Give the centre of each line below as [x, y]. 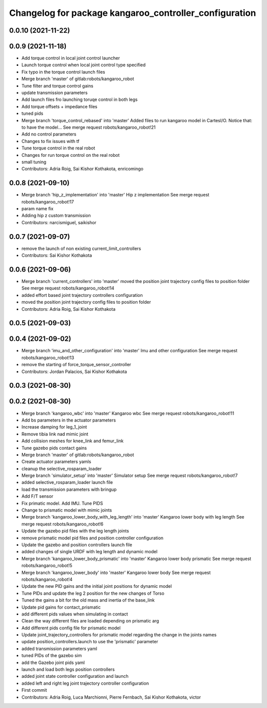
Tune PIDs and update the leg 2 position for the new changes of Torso [93, 593]
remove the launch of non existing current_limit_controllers [81, 248]
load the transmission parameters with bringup [69, 489]
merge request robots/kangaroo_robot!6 [63, 524]
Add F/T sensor [37, 496]
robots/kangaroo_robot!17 [48, 202]
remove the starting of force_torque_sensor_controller [76, 365]
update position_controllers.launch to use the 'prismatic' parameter [90, 642]
